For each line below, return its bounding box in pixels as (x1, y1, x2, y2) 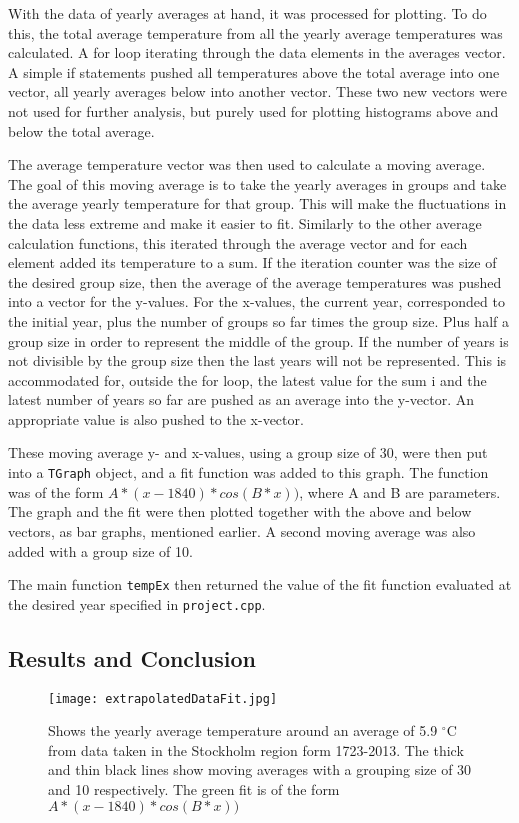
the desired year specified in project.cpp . (8, 593, 266, 614)
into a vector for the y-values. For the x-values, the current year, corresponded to (8, 291, 505, 312)
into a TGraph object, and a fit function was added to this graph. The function (8, 462, 489, 483)
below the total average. (8, 120, 155, 141)
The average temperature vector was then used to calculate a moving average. (8, 154, 486, 175)
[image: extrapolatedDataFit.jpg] (48, 691, 278, 706)
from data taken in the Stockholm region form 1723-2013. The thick (48, 739, 464, 760)
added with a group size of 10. (8, 540, 193, 561)
